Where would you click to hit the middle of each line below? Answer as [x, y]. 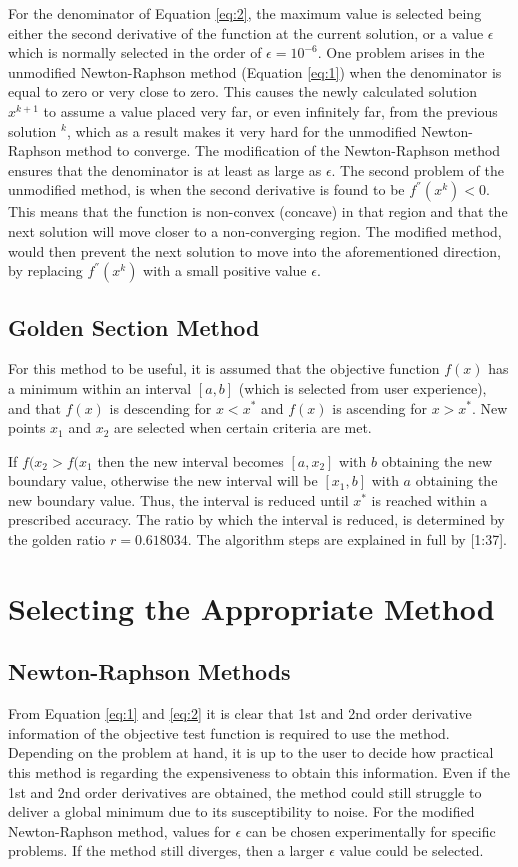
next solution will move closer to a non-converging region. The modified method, [255, 230]
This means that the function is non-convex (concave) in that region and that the [258, 211]
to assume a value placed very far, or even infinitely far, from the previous [270, 110]
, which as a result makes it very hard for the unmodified [241, 130]
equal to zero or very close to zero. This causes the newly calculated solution [243, 91]
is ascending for [379, 407]
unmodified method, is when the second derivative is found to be [206, 189]
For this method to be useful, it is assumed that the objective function [224, 368]
